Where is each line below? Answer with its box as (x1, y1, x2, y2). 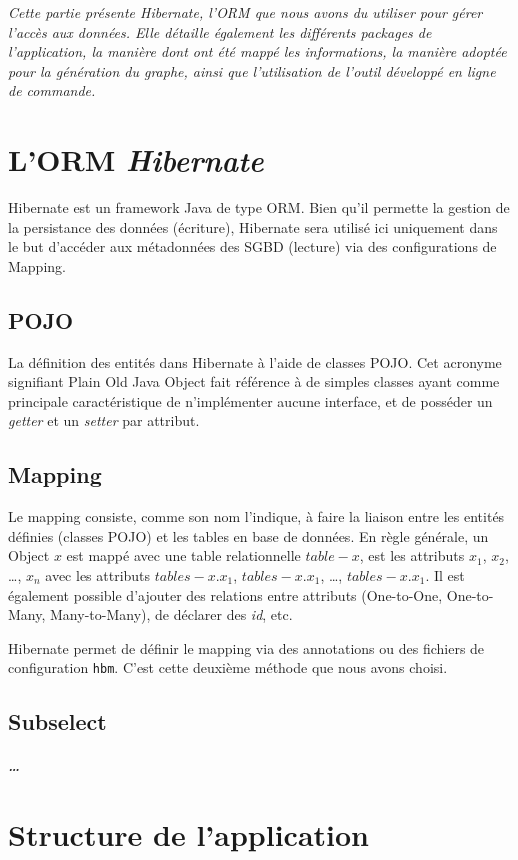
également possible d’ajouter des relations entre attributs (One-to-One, (8, 584, 443, 605)
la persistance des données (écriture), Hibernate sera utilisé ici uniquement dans (8, 216, 498, 237)
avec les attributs (45, 565, 151, 586)
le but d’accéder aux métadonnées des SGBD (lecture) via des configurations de (8, 236, 497, 257)
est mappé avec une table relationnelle (66, 545, 301, 566)
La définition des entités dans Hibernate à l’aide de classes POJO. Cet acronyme (8, 351, 502, 372)
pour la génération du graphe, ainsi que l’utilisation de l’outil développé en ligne (8, 60, 496, 81)
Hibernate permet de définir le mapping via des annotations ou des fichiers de (8, 637, 485, 658)
